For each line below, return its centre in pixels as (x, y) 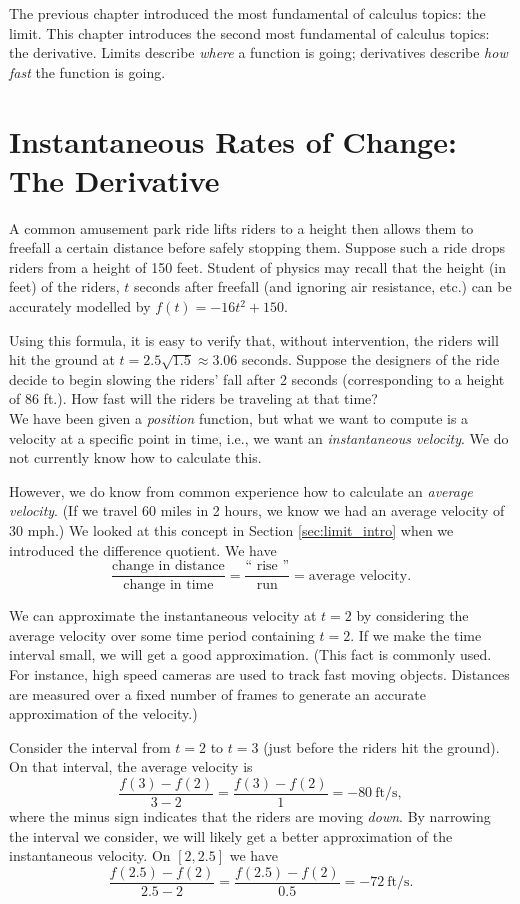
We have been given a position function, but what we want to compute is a (239, 418)
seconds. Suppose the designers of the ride (370, 359)
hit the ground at (62, 359)
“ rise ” (267, 566)
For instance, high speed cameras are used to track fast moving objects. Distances (259, 674)
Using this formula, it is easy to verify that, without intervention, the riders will (254, 339)
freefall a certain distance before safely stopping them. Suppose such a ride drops (257, 247)
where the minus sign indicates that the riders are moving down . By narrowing (250, 816)
